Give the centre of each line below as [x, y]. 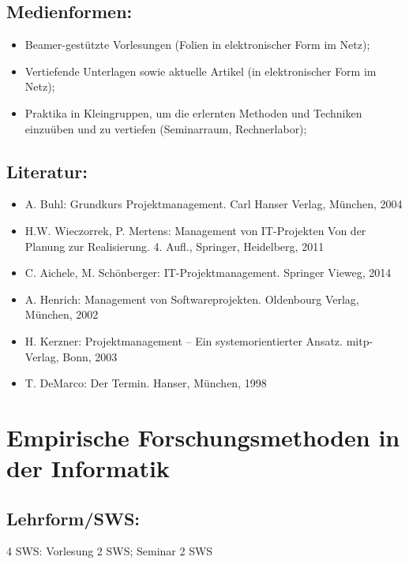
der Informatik [88, 468]
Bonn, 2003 [90, 356]
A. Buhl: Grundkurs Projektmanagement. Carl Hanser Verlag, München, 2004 [214, 204]
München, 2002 [62, 314]
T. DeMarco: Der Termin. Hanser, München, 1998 [146, 383]
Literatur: [47, 171]
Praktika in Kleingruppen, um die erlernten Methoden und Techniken [193, 112]
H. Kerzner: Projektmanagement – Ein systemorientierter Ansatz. [184, 340]
